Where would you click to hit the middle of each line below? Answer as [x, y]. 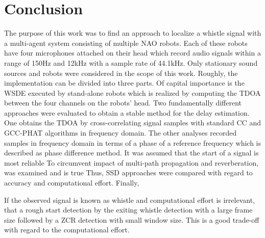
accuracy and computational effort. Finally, [72, 183]
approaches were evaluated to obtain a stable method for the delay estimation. [127, 112]
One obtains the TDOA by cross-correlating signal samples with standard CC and [132, 123]
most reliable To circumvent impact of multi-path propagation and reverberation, [131, 162]
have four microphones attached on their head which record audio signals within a [132, 53]
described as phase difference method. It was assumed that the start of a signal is [131, 153]
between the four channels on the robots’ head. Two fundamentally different [123, 103]
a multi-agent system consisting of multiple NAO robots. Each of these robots [126, 43]
